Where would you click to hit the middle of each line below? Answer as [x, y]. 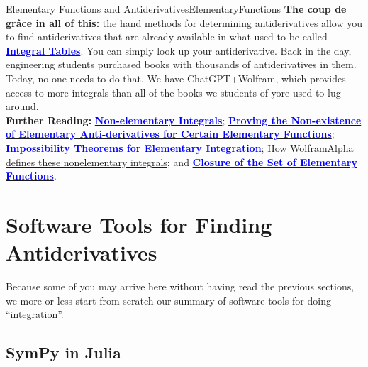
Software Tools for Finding [139, 224]
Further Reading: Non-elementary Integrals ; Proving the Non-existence [184, 120]
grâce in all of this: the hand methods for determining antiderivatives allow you [184, 22]
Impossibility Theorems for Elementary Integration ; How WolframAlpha [180, 147]
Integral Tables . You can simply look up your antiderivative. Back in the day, [179, 50]
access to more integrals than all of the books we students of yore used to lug [173, 92]
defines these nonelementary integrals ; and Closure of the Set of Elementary [182, 161]
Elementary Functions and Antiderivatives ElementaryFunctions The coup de [176, 9]
